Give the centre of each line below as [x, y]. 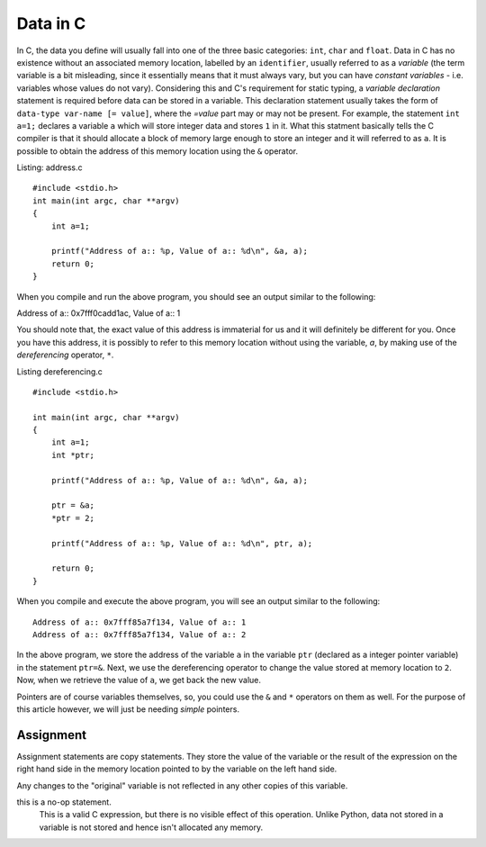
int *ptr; [72, 455]
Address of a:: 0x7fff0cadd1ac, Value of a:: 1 [99, 313]
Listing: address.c [49, 167]
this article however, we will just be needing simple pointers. [128, 709]
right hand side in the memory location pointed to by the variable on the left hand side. [177, 769]
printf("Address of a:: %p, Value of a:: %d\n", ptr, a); [182, 543]
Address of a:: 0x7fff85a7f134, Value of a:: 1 [139, 622]
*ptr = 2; [72, 518]
